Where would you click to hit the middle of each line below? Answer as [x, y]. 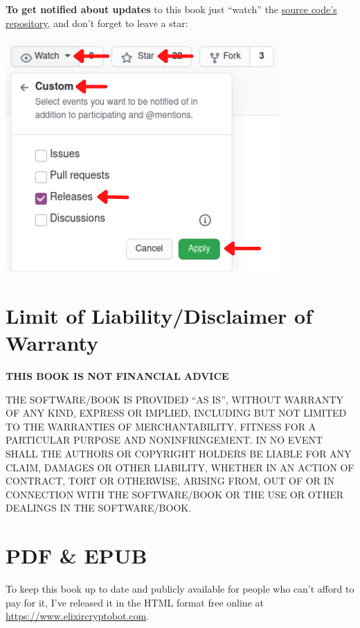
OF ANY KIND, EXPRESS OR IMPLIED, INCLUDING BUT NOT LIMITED [176, 413]
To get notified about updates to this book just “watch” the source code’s [171, 9]
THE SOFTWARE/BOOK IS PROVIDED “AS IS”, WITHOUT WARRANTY [175, 399]
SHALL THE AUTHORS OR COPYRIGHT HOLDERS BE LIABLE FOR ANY [179, 454]
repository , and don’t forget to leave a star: [97, 23]
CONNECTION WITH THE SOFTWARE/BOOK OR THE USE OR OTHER [175, 494]
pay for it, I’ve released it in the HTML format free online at [135, 602]
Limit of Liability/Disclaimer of [159, 315]
